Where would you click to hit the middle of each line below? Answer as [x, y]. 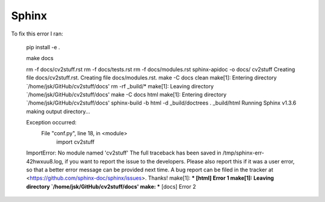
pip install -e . [43, 47]
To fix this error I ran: [37, 34]
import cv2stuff [75, 142]
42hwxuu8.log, [45, 161]
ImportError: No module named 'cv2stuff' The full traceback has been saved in [124, 153]
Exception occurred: [51, 123]
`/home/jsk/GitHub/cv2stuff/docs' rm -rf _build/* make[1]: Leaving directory [120, 86]
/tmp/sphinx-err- [244, 153]
